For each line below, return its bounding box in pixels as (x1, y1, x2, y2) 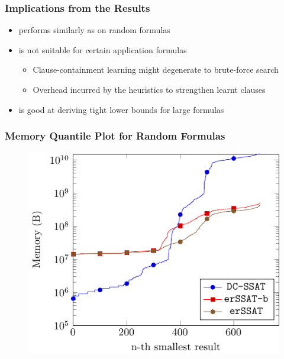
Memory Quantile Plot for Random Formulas (5, 128, 225, 143)
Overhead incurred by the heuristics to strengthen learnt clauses (33, 83, 266, 95)
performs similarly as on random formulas (18, 24, 170, 36)
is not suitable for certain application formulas (18, 43, 187, 56)
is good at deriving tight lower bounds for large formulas (18, 103, 224, 115)
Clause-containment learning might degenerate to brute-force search (33, 63, 279, 76)
